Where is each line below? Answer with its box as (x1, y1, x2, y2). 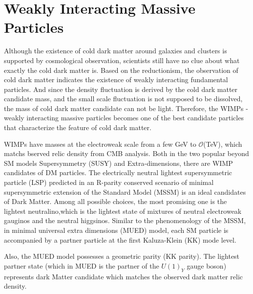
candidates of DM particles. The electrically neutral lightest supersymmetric (4, 167, 232, 178)
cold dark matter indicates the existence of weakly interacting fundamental (4, 74, 228, 85)
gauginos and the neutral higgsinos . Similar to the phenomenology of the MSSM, (4, 215, 246, 226)
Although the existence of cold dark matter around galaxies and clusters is (4, 45, 227, 56)
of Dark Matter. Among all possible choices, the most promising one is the (4, 196, 227, 206)
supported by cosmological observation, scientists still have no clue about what (4, 55, 240, 65)
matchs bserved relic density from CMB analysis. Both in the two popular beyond (4, 148, 249, 158)
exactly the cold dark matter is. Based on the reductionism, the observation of (4, 65, 238, 75)
